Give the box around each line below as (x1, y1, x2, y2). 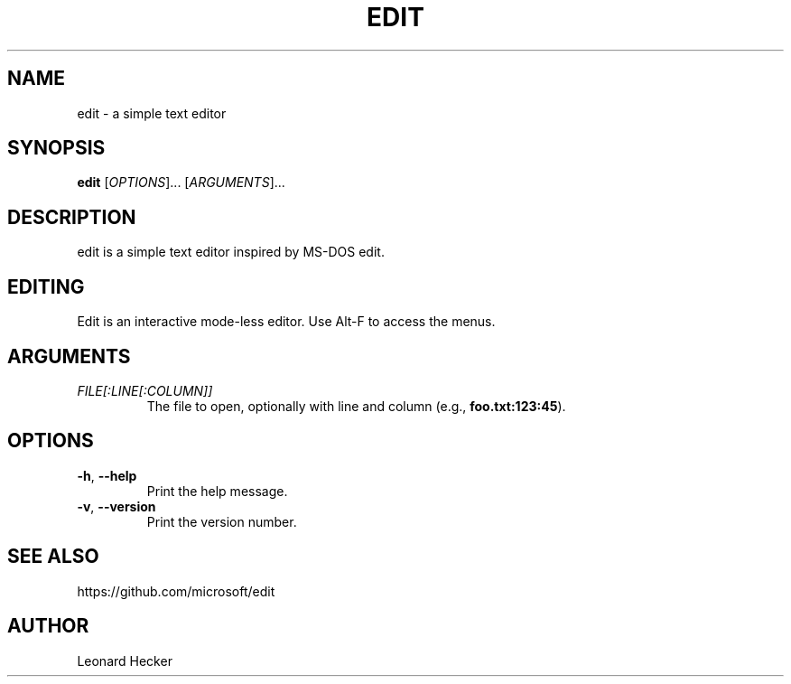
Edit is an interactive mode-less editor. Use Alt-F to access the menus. (77, 314, 496, 330)
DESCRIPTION (7, 205, 136, 229)
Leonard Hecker (77, 652, 172, 669)
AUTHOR (7, 614, 89, 638)
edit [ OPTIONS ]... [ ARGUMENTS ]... (77, 174, 285, 191)
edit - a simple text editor (77, 105, 227, 121)
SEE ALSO (7, 545, 99, 568)
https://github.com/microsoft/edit (77, 583, 275, 599)
